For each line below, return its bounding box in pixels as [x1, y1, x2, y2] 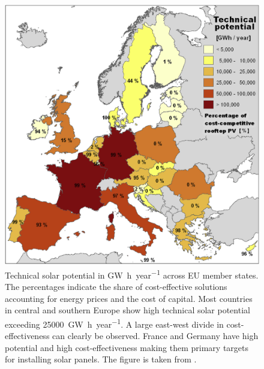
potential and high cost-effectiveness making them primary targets [5, 341, 249, 353]
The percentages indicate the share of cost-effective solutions [5, 280, 227, 293]
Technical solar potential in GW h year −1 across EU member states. [5, 267, 259, 281]
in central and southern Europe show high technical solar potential [5, 304, 250, 316]
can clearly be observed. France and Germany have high [52, 329, 259, 342]
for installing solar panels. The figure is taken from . [5, 353, 197, 365]
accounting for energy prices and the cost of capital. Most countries [5, 292, 253, 304]
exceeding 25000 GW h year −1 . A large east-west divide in [5, 316, 224, 330]
